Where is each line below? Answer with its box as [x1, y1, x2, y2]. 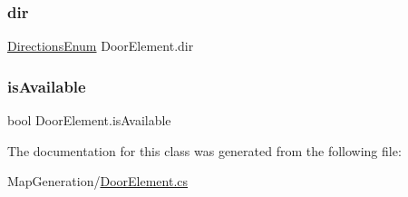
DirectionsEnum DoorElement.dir [7, 36, 194, 55]
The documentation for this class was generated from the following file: [7, 141, 402, 160]
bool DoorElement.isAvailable [7, 111, 171, 130]
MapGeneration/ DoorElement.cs [7, 172, 189, 191]
